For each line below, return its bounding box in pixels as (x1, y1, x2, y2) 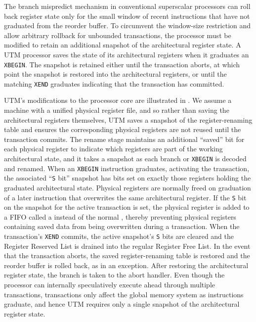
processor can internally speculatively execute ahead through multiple (4, 279, 215, 290)
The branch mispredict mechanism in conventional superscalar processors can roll (4, 1, 251, 11)
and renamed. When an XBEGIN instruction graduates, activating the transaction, (4, 163, 250, 173)
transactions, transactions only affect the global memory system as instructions (4, 289, 244, 299)
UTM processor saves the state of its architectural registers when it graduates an (4, 49, 249, 59)
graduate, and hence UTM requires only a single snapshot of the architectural (4, 299, 240, 309)
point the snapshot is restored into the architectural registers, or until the (4, 69, 227, 79)
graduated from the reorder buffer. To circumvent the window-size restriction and (4, 20, 251, 31)
